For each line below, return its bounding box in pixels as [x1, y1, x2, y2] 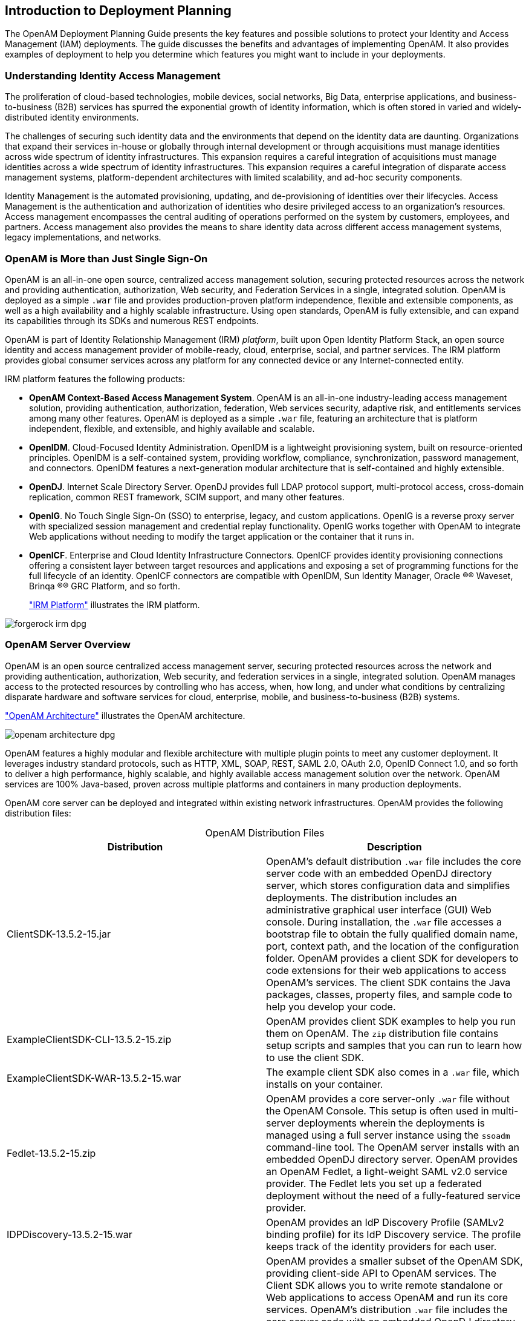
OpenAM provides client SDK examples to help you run [266, 1015, 516, 1027]
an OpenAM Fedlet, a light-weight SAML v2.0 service [266, 1165, 508, 1177]
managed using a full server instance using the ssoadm [266, 1128, 510, 1141]
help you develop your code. [266, 1000, 396, 1013]
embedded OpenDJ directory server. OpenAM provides [266, 1153, 518, 1165]
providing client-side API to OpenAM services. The [266, 1266, 497, 1279]
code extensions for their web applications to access [266, 964, 507, 976]
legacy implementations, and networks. [5, 232, 161, 243]
